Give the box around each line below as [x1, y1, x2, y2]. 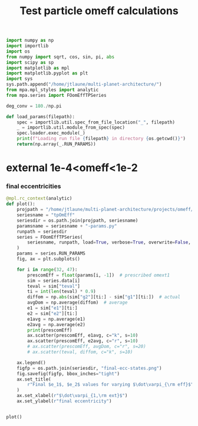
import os [6, 48, 31, 54]
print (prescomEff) [27, 327, 72, 333]
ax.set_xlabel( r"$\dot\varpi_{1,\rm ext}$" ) [16, 393, 128, 399]
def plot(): [6, 201, 35, 207]
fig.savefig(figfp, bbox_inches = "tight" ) [16, 370, 120, 376]
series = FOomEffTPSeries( [16, 234, 83, 240]
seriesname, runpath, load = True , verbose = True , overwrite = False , [27, 239, 192, 246]
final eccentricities [6, 182, 61, 190]
